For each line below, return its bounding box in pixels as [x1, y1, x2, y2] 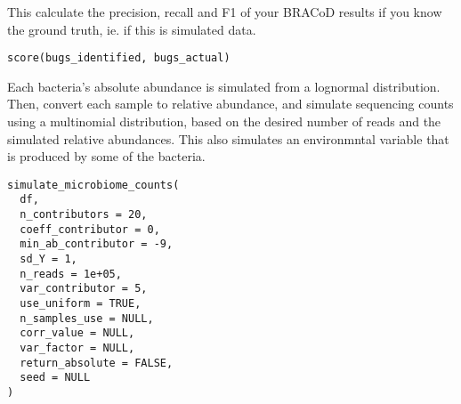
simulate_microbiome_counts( [7, 178, 180, 191]
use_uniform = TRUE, [20, 297, 142, 311]
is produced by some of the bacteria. [7, 147, 206, 166]
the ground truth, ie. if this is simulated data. [7, 20, 256, 38]
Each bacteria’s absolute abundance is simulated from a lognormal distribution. [7, 77, 441, 95]
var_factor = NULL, [20, 342, 135, 355]
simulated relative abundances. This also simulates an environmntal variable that [7, 129, 449, 148]
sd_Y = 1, [20, 253, 77, 266]
